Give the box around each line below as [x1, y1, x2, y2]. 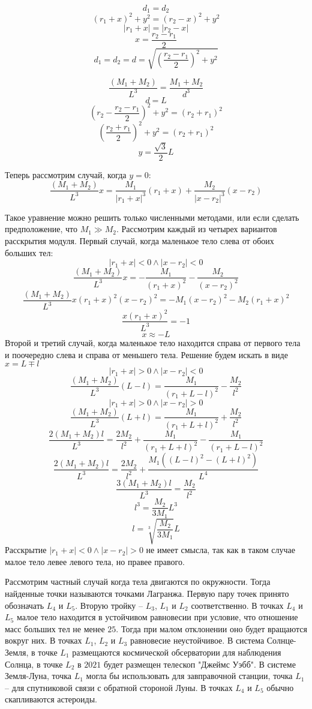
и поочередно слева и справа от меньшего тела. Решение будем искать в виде [5, 348, 288, 360]
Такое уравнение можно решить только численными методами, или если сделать [5, 211, 299, 223]
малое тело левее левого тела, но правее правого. [5, 555, 185, 567]
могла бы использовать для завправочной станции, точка [86, 669, 293, 682]
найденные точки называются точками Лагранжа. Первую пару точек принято [5, 587, 289, 599]
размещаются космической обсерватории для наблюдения [72, 645, 281, 658]
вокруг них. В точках [5, 634, 82, 647]
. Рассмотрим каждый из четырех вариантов [116, 223, 277, 235]
